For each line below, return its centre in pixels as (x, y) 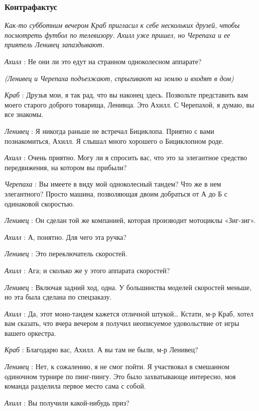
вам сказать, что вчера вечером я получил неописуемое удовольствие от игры (122, 323)
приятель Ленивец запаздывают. (55, 45)
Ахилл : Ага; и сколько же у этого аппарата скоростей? (87, 270)
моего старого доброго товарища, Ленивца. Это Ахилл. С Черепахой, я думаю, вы (129, 104)
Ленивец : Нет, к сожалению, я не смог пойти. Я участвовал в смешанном (117, 366)
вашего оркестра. (30, 333)
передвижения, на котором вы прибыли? (66, 167)
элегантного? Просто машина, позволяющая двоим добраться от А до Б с (116, 193)
